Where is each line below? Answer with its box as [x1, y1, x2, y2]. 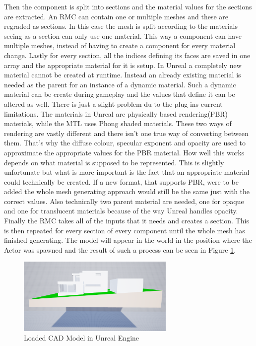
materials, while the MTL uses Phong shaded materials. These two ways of [4, 118, 232, 129]
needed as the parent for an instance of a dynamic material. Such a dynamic [4, 79, 236, 89]
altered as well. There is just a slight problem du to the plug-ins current [4, 98, 223, 109]
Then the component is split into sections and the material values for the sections [4, 1, 252, 11]
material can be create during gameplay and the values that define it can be [4, 89, 235, 99]
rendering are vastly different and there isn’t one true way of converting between [4, 128, 249, 138]
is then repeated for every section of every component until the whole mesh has [4, 225, 245, 235]
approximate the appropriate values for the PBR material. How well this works [4, 147, 245, 157]
